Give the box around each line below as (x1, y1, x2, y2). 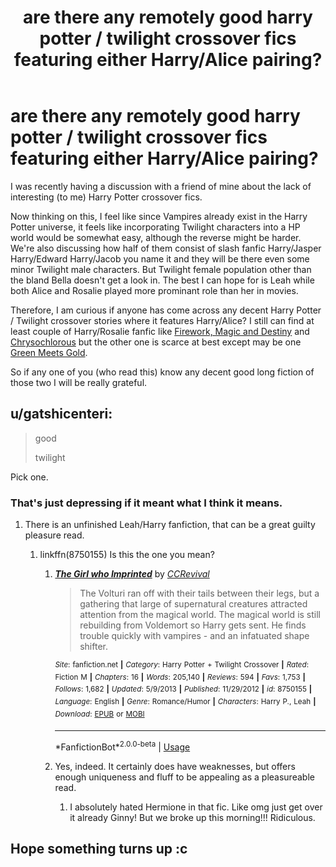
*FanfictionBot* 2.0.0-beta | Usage (54, 739, 191, 753)
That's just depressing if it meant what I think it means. (10, 496, 283, 510)
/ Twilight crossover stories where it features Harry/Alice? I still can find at (10, 314, 315, 326)
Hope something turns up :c (10, 841, 188, 858)
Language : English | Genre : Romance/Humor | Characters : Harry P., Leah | (54, 697, 317, 707)
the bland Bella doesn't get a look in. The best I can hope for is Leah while (10, 274, 315, 286)
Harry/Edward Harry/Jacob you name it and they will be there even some (10, 252, 310, 265)
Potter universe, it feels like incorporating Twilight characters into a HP (10, 221, 301, 233)
